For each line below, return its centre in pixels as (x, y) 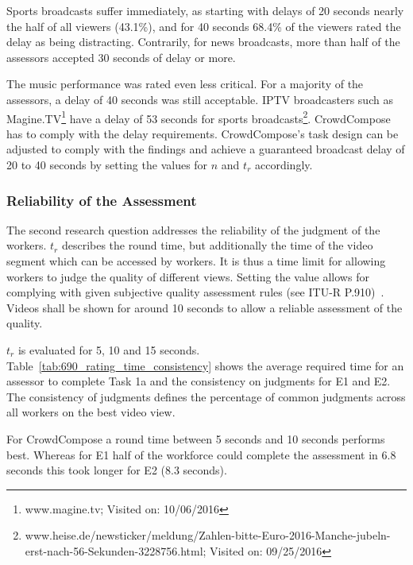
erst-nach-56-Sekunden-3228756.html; (116, 550)
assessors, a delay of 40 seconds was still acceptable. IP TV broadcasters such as (200, 99)
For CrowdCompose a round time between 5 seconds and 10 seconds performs (196, 438)
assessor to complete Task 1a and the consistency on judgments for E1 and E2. (199, 381)
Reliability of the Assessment (102, 200)
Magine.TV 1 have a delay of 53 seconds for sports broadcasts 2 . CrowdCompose (199, 117)
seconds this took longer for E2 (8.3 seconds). (117, 470)
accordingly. (284, 164)
